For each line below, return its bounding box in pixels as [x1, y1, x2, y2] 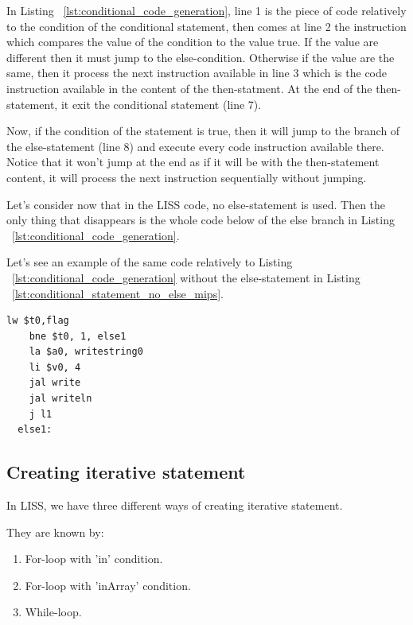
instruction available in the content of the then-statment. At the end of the [6, 80, 372, 96]
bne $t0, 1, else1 [29, 330, 127, 342]
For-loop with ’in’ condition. [25, 550, 163, 567]
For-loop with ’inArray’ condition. [25, 576, 191, 593]
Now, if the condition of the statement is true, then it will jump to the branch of [6, 122, 400, 139]
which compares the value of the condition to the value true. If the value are [6, 33, 379, 50]
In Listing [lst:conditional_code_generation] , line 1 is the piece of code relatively [6, 2, 407, 18]
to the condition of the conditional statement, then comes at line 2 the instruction [6, 17, 407, 34]
